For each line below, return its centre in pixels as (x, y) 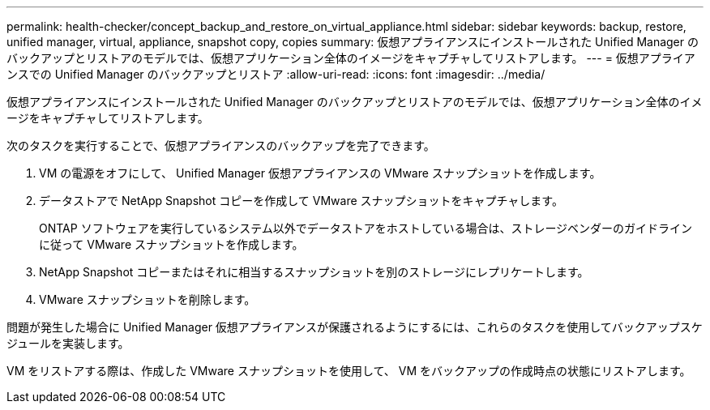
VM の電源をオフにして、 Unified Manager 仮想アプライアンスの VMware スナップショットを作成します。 (320, 173)
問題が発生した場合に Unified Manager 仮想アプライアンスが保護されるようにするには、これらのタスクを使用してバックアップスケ (355, 327)
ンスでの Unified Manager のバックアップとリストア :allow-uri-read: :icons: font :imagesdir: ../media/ (276, 74)
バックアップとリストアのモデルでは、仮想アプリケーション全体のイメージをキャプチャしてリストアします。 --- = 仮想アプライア (351, 58)
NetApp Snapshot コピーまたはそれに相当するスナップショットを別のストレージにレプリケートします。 (314, 272)
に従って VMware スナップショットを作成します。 (171, 244)
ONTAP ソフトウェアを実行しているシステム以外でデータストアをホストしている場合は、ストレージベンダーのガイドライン (366, 228)
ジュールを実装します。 (68, 343)
